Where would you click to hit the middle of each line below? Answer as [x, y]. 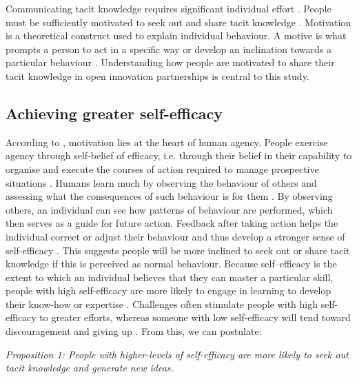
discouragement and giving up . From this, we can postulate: [134, 331]
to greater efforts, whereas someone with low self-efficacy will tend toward [195, 317]
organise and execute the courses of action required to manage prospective [162, 168]
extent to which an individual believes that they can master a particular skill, [170, 277]
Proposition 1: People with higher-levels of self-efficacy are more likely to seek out [177, 354]
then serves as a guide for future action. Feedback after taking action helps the [172, 223]
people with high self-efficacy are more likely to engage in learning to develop [169, 290]
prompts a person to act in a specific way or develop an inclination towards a [169, 49]
